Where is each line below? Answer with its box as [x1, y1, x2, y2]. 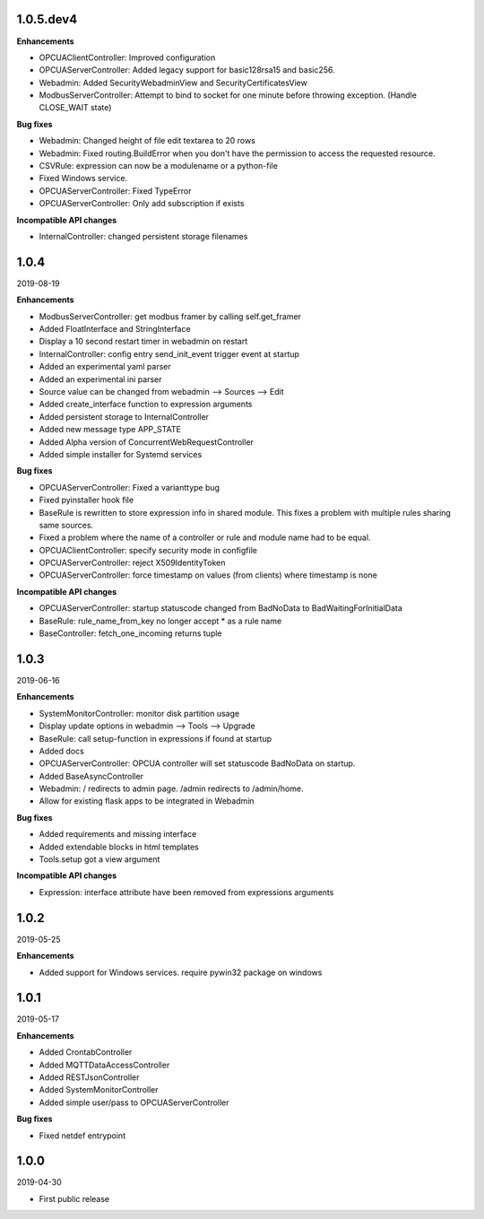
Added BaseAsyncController [39, 771, 143, 781]
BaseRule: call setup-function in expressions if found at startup [39, 733, 272, 744]
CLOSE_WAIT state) [39, 102, 112, 113]
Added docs [39, 745, 84, 756]
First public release [39, 1193, 110, 1204]
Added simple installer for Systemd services [39, 448, 203, 459]
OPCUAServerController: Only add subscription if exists [39, 198, 245, 209]
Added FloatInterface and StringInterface [39, 324, 192, 335]
